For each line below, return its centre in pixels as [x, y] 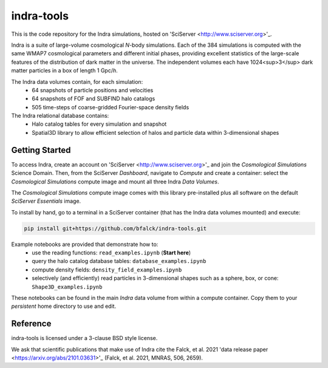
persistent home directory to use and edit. [64, 306]
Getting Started [41, 150]
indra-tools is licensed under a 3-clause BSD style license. [84, 338]
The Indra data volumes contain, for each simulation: [77, 81]
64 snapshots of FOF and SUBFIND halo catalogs [94, 99]
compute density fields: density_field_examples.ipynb [107, 270]
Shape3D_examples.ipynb [67, 287]
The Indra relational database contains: [60, 116]
